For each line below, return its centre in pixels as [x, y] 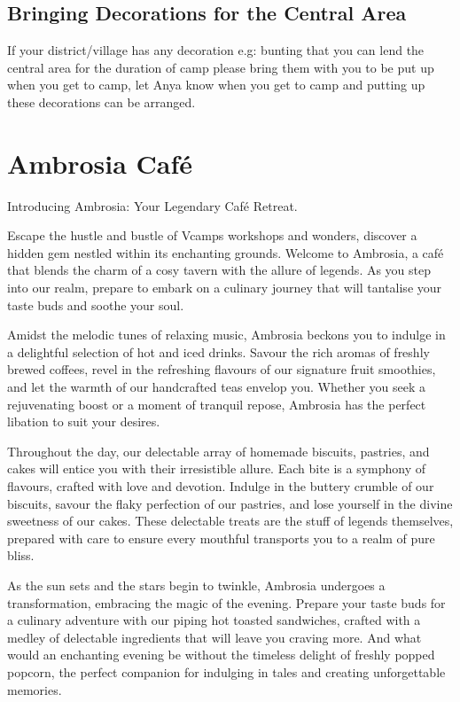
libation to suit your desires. [84, 421]
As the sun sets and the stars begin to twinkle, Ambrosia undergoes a [196, 585]
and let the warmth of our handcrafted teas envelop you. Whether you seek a [217, 387]
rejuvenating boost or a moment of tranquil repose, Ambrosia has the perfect [217, 404]
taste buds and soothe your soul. [96, 304]
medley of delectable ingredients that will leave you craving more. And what [214, 637]
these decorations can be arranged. [101, 101]
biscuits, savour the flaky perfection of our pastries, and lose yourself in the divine [230, 503]
